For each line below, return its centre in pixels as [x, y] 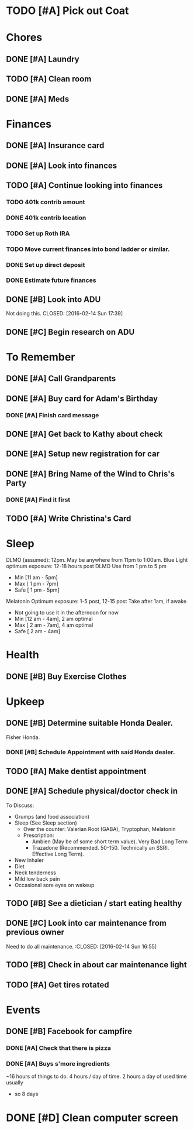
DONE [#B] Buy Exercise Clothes [66, 676]
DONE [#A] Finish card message [53, 415]
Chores [24, 38]
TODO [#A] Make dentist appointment [76, 771]
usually [15, 1083]
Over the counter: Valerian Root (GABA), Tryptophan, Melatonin [99, 829]
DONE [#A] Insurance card [55, 145]
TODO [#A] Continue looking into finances [84, 185]
